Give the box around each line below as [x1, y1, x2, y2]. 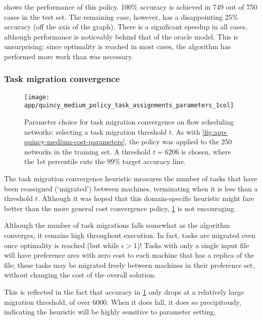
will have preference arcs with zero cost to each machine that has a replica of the [4, 250, 254, 260]
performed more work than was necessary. [4, 51, 133, 61]
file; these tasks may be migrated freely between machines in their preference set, [4, 259, 255, 270]
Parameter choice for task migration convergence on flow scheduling [24, 116, 234, 127]
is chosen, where [181, 146, 231, 156]
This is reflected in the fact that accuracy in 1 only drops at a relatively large [4, 287, 244, 297]
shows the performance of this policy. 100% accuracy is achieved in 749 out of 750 [4, 2, 257, 12]
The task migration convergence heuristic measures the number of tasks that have [4, 173, 257, 184]
